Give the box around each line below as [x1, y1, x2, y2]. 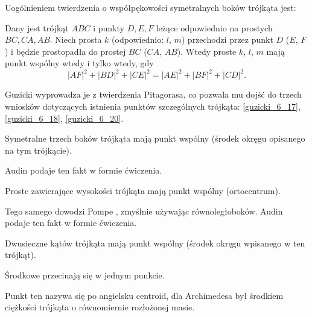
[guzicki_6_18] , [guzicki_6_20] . [5, 111, 124, 124]
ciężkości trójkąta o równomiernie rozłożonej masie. [5, 301, 195, 313]
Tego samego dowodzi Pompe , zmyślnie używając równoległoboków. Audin [5, 204, 283, 217]
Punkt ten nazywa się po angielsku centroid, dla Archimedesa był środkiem [5, 289, 284, 301]
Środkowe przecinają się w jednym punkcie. [5, 269, 165, 281]
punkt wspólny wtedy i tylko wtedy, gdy [5, 57, 154, 69]
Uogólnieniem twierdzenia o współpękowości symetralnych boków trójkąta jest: [5, 1, 296, 13]
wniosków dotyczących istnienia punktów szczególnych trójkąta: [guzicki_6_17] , [5, 100, 301, 113]
